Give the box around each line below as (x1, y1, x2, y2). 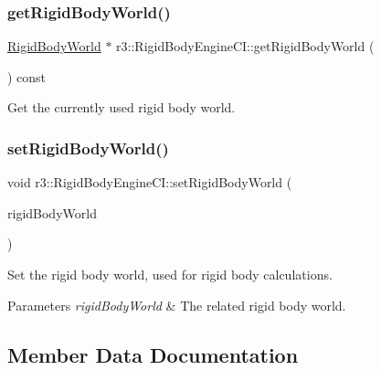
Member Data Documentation (7, 340, 299, 368)
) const (7, 67, 47, 86)
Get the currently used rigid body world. (7, 98, 236, 117)
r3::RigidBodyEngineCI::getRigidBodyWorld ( (116, 37, 375, 56)
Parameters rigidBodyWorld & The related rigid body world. (7, 295, 346, 314)
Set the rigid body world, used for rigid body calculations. (7, 265, 333, 283)
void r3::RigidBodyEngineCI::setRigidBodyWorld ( (7, 173, 292, 192)
